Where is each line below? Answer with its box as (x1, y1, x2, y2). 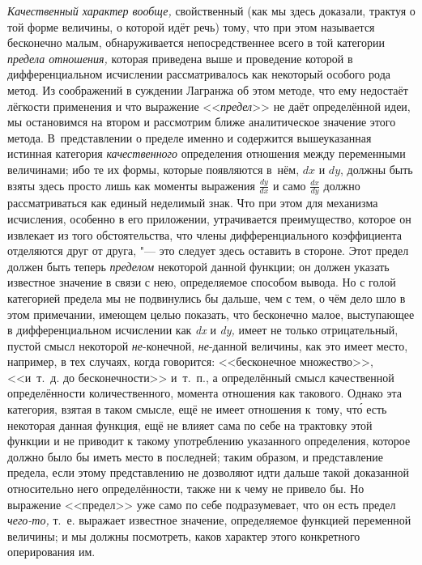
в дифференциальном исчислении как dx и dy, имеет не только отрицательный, (7, 321, 399, 338)
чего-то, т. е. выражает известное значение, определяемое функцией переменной (7, 512, 411, 529)
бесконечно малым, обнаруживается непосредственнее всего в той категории (7, 34, 386, 51)
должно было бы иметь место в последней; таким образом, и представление (7, 448, 383, 465)
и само (272, 176, 306, 193)
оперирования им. (7, 543, 96, 560)
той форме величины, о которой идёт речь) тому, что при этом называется (7, 18, 375, 35)
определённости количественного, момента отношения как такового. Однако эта (7, 384, 403, 401)
